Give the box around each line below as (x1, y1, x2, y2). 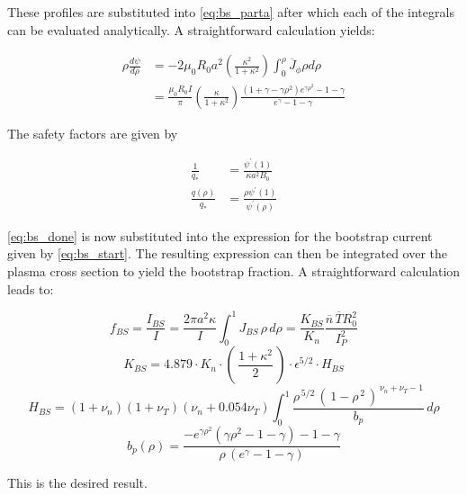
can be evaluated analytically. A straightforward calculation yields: (7, 20, 375, 39)
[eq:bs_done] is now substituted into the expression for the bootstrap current (7, 226, 433, 245)
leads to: (7, 279, 54, 298)
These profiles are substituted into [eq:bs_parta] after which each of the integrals (7, 3, 454, 21)
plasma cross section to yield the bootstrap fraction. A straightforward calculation (7, 261, 461, 280)
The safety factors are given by (7, 123, 178, 142)
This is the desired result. (7, 473, 148, 492)
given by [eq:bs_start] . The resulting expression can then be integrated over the (7, 244, 448, 263)
